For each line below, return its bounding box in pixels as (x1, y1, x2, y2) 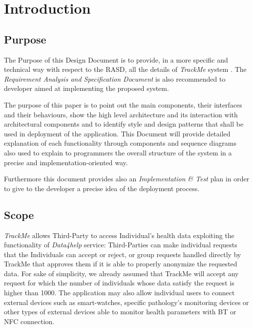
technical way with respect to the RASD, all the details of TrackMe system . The (4, 64, 247, 74)
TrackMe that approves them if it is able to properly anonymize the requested (4, 259, 237, 269)
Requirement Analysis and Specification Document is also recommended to (4, 73, 226, 84)
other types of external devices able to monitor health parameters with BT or (4, 306, 236, 317)
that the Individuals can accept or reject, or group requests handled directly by (4, 249, 241, 259)
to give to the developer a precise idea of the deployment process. (4, 183, 200, 193)
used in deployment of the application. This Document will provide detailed (4, 128, 231, 138)
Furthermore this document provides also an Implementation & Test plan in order (4, 174, 250, 184)
